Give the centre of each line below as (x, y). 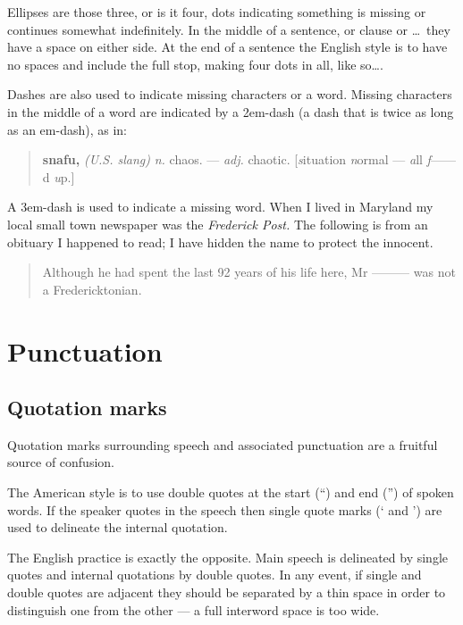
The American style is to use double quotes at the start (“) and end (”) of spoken (231, 492)
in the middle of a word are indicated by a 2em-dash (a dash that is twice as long (231, 111)
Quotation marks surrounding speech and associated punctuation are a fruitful (223, 444)
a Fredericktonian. (92, 289)
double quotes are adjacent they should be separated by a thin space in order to (227, 592)
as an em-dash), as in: (67, 129)
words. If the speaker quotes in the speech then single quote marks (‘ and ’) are (225, 509)
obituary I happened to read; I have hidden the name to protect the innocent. (220, 242)
